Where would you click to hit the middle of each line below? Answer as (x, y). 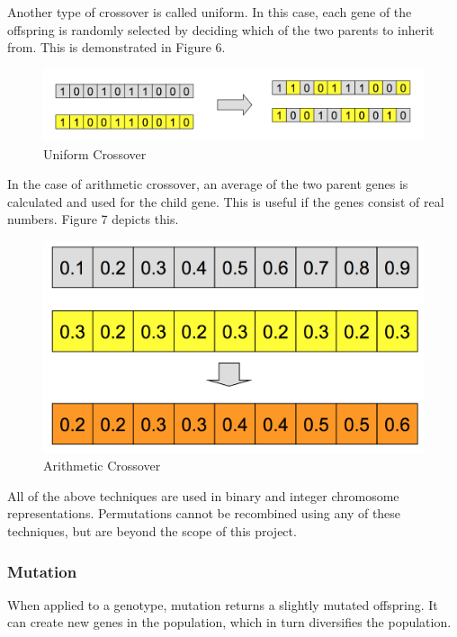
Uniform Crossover (95, 153)
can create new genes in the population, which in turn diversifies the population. (229, 622)
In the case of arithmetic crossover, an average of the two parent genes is (208, 184)
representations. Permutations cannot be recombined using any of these (204, 513)
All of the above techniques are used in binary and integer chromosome (203, 495)
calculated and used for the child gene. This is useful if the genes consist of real (226, 201)
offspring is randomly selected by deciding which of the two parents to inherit (221, 29)
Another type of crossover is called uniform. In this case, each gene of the (210, 12)
